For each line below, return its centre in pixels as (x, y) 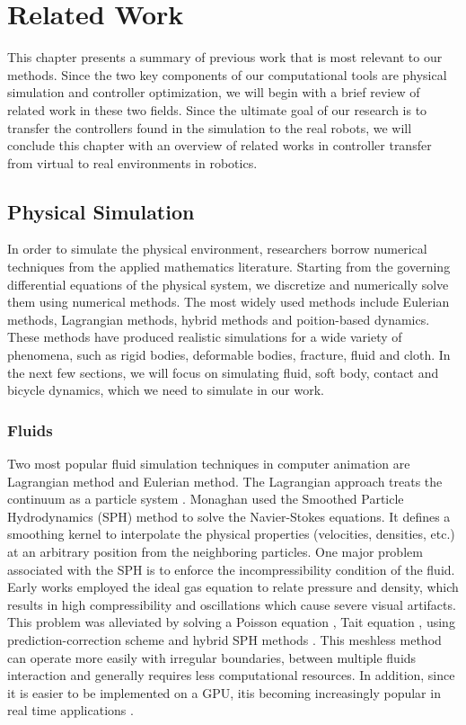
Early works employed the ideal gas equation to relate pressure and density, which (233, 587)
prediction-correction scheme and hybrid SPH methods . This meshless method (224, 639)
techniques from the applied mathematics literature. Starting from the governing (229, 267)
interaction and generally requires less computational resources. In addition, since (231, 675)
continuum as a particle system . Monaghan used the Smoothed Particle (206, 499)
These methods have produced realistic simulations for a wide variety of (205, 337)
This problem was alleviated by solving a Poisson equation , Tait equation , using (231, 622)
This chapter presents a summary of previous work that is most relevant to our (225, 57)
